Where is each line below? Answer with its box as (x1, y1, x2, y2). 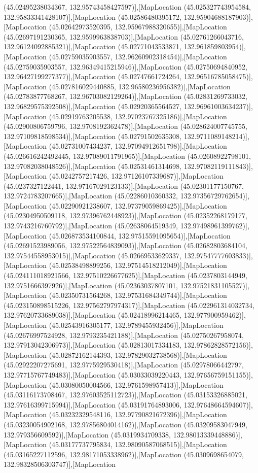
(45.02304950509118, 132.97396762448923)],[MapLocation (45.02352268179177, (4, 210, 247, 221)
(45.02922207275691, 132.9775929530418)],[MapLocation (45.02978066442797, (4, 359, 244, 370)
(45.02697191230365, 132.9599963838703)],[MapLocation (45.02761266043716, (4, 31, 244, 42)
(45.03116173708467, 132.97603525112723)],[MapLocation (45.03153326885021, (4, 389, 247, 400)
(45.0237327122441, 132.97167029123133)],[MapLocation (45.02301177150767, (4, 180, 244, 191)
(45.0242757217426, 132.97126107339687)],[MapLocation (49, 171, 224, 181)
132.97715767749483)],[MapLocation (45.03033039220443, (4, 369, 182, 380)
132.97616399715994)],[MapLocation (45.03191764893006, (4, 399, 182, 410)
